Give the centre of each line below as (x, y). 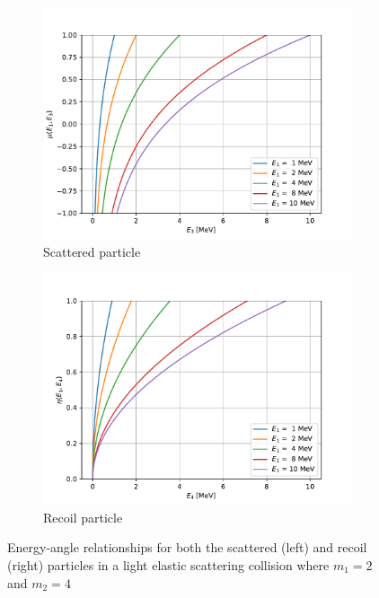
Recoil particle (83, 517)
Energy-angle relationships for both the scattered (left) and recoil (187, 547)
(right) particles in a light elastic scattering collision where (168, 564)
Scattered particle (92, 251)
